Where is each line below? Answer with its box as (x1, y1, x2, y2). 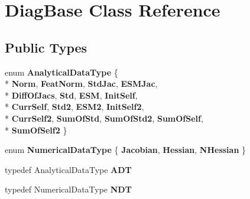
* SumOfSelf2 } (5, 123, 67, 136)
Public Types (5, 38, 87, 56)
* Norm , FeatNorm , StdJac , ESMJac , (5, 77, 158, 90)
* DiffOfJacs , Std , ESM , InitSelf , (5, 89, 138, 101)
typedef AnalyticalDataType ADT (5, 163, 132, 175)
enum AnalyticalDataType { (5, 66, 118, 78)
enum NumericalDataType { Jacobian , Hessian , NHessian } (5, 143, 246, 156)
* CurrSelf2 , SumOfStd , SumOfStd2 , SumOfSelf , (5, 112, 203, 124)
